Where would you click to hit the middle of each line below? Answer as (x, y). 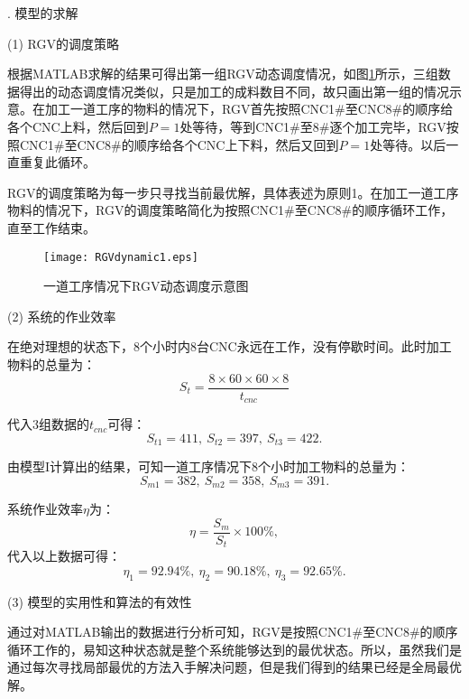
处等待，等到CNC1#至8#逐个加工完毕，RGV (313, 126)
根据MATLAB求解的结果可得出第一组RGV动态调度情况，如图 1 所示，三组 (223, 74)
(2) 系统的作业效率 (62, 316)
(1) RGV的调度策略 (63, 43)
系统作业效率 (45, 509)
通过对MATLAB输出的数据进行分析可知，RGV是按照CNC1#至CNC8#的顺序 (233, 632)
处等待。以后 (408, 144)
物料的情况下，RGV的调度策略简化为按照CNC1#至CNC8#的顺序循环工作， (230, 210)
